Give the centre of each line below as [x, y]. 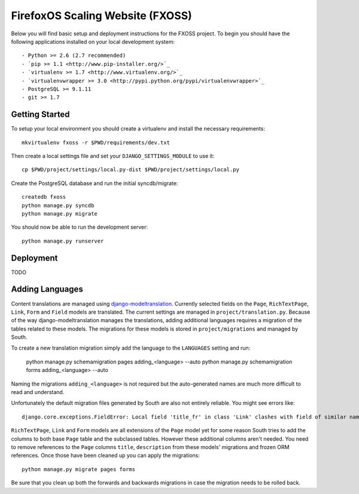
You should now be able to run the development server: [80, 227]
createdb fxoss [44, 197]
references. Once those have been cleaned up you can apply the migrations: [106, 456]
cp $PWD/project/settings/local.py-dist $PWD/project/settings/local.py [130, 170]
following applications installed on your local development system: [93, 41]
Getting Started [40, 115]
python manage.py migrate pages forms [79, 469]
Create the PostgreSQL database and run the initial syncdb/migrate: [95, 183]
